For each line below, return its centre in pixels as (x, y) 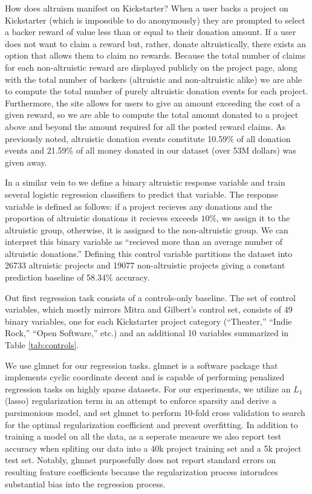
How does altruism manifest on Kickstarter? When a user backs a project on (147, 8)
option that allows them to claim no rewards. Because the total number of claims (155, 55)
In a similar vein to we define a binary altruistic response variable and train (145, 182)
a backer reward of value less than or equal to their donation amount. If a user (151, 32)
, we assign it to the (253, 218)
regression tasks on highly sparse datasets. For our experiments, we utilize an (148, 388)
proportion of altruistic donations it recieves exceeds (102, 218)
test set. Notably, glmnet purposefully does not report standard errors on (140, 460)
